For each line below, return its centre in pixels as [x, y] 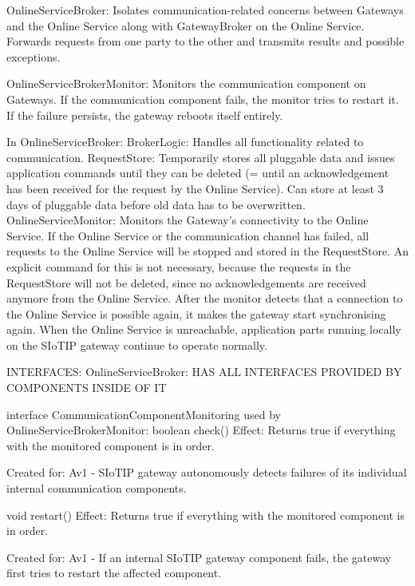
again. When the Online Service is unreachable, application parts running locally [204, 329]
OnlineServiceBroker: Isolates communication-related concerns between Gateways [205, 10]
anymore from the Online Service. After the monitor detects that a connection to [205, 298]
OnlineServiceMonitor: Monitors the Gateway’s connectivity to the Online [188, 220]
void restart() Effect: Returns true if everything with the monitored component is [206, 515]
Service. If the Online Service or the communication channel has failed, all [188, 235]
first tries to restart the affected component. [114, 573]
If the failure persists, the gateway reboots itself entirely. [145, 115]
